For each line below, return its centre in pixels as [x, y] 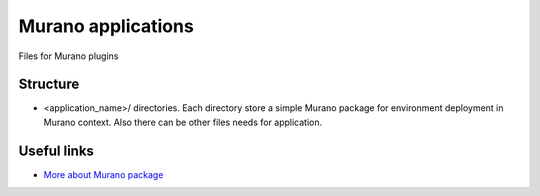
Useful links [56, 150]
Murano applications [106, 26]
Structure [49, 84]
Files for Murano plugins [68, 56]
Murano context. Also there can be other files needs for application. [183, 122]
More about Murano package [103, 174]
